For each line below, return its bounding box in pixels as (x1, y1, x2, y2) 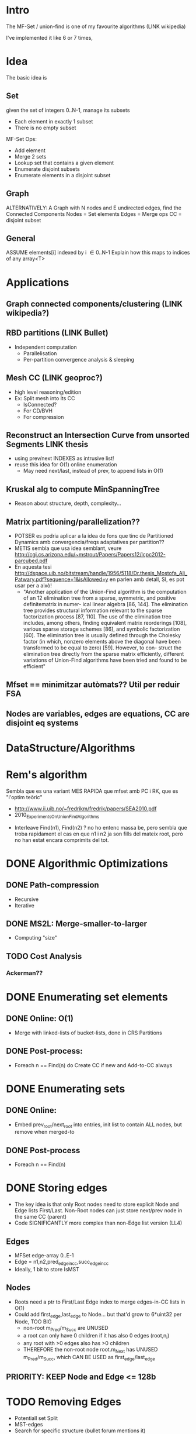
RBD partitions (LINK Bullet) (6, 328, 109, 338)
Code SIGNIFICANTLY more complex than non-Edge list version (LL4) (14, 1219, 183, 1226)
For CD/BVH (23, 407, 52, 414)
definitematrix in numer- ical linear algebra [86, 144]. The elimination (23, 600, 188, 607)
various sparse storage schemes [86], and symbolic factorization (23, 625, 180, 632)
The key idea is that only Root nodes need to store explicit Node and (14, 1201, 179, 1208)
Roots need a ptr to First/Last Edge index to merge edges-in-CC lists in (14, 1298, 185, 1305)
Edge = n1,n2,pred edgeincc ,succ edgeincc (14, 1258, 109, 1267)
